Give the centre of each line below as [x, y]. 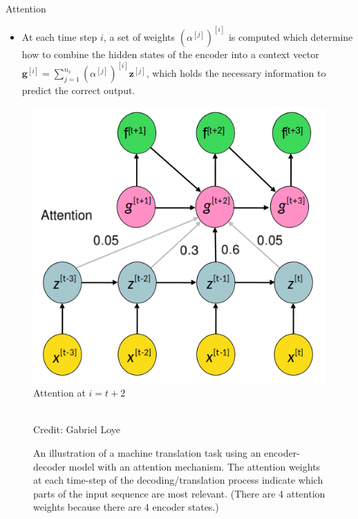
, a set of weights [139, 37]
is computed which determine [291, 37]
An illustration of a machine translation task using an [147, 452]
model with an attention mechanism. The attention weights [195, 466]
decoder [50, 466]
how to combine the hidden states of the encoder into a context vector [170, 54]
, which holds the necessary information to [236, 73]
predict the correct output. [78, 90]
